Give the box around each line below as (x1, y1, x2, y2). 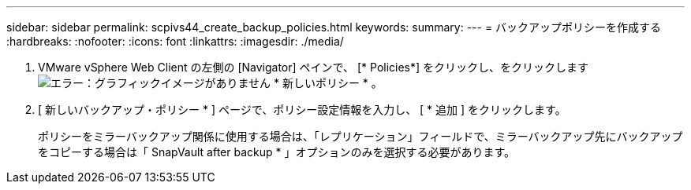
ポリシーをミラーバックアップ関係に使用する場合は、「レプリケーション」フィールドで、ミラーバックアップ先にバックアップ (38, 130, 683, 143)
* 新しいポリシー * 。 (273, 76, 383, 90)
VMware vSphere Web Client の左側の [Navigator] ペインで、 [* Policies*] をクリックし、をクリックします (38, 60, 589, 74)
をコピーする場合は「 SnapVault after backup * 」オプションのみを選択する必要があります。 (38, 145, 516, 159)
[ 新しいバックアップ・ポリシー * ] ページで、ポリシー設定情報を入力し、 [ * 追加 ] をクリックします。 (38, 103, 566, 116)
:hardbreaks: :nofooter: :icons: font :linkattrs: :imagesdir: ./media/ (6, 35, 344, 48)
